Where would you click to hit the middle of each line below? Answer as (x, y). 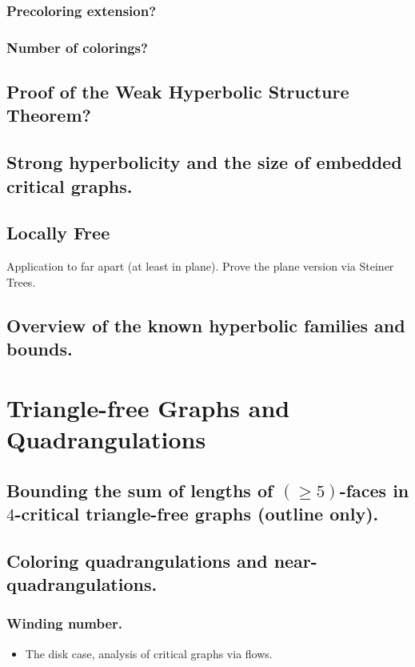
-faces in (374, 490)
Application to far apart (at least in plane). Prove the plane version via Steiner (200, 266)
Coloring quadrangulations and (137, 560)
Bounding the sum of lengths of (140, 490)
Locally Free (58, 233)
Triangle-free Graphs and (148, 407)
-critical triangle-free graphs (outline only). (197, 513)
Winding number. (65, 623)
